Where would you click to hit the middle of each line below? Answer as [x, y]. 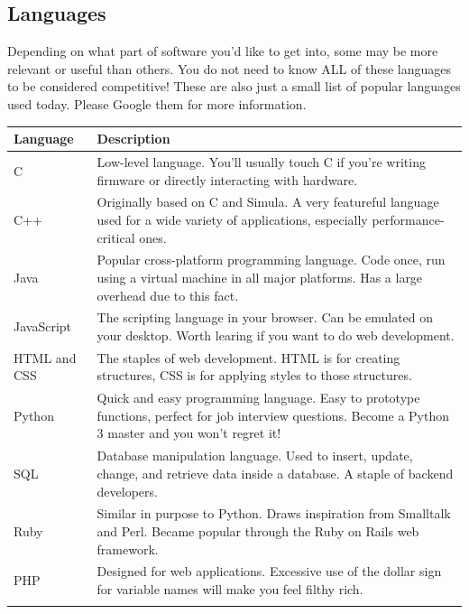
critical [116, 237]
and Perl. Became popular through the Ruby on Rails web [258, 530]
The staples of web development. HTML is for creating [248, 357]
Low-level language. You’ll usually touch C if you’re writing [261, 161]
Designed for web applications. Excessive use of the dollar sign [269, 571]
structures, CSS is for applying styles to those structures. [254, 375]
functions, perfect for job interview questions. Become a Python [273, 415]
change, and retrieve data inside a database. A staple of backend [275, 473]
